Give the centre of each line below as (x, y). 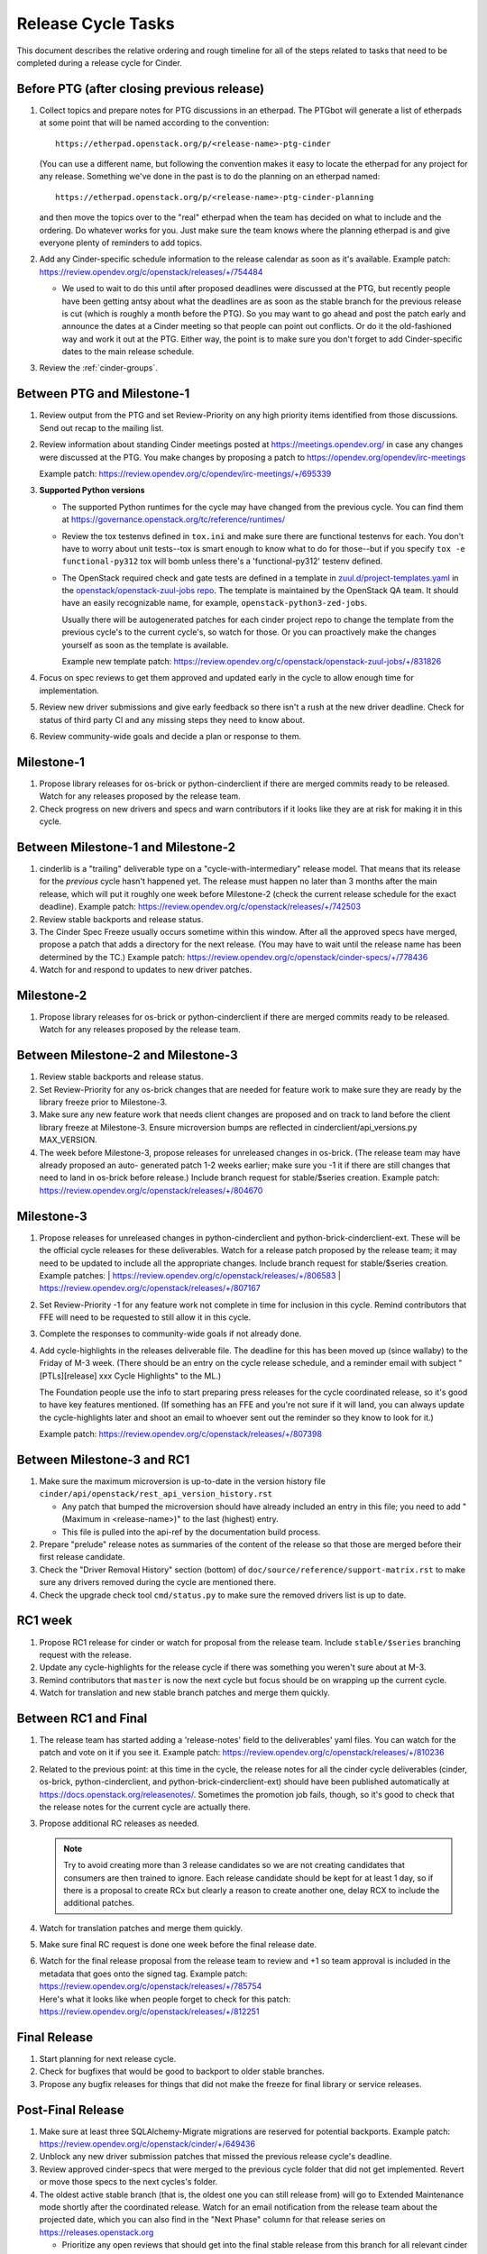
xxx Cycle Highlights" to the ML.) (160, 1376)
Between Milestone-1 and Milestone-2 (126, 847)
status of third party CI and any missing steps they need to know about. (172, 719)
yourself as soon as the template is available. (145, 645)
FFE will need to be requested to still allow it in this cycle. (145, 1317)
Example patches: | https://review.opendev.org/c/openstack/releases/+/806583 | (190, 1275)
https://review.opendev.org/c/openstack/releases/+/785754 (151, 1986)
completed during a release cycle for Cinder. (99, 62)
